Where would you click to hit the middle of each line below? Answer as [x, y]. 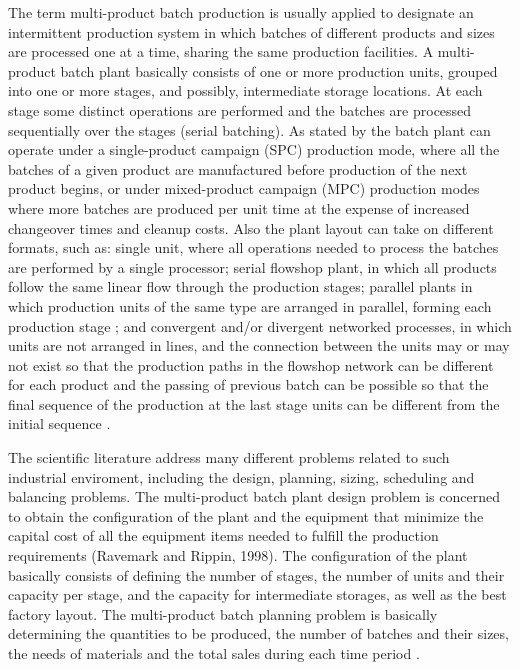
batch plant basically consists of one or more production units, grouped [279, 70]
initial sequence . [59, 423]
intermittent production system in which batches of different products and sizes [251, 31]
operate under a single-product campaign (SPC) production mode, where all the [254, 149]
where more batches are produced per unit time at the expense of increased [239, 207]
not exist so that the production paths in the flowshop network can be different [251, 364]
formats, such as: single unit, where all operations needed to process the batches [253, 247]
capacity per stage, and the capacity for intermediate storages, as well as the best [257, 594]
